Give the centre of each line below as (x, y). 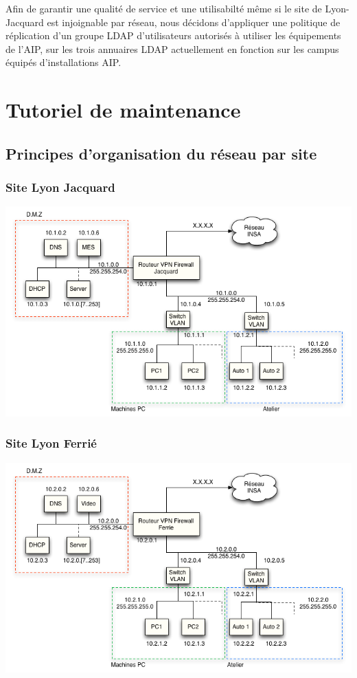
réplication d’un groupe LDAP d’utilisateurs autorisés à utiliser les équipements (173, 35)
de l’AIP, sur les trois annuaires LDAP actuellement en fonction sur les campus (172, 48)
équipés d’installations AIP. (64, 62)
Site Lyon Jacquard (60, 187)
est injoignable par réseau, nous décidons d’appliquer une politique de (194, 22)
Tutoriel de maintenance (123, 110)
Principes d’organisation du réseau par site (161, 153)
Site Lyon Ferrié (51, 443)
